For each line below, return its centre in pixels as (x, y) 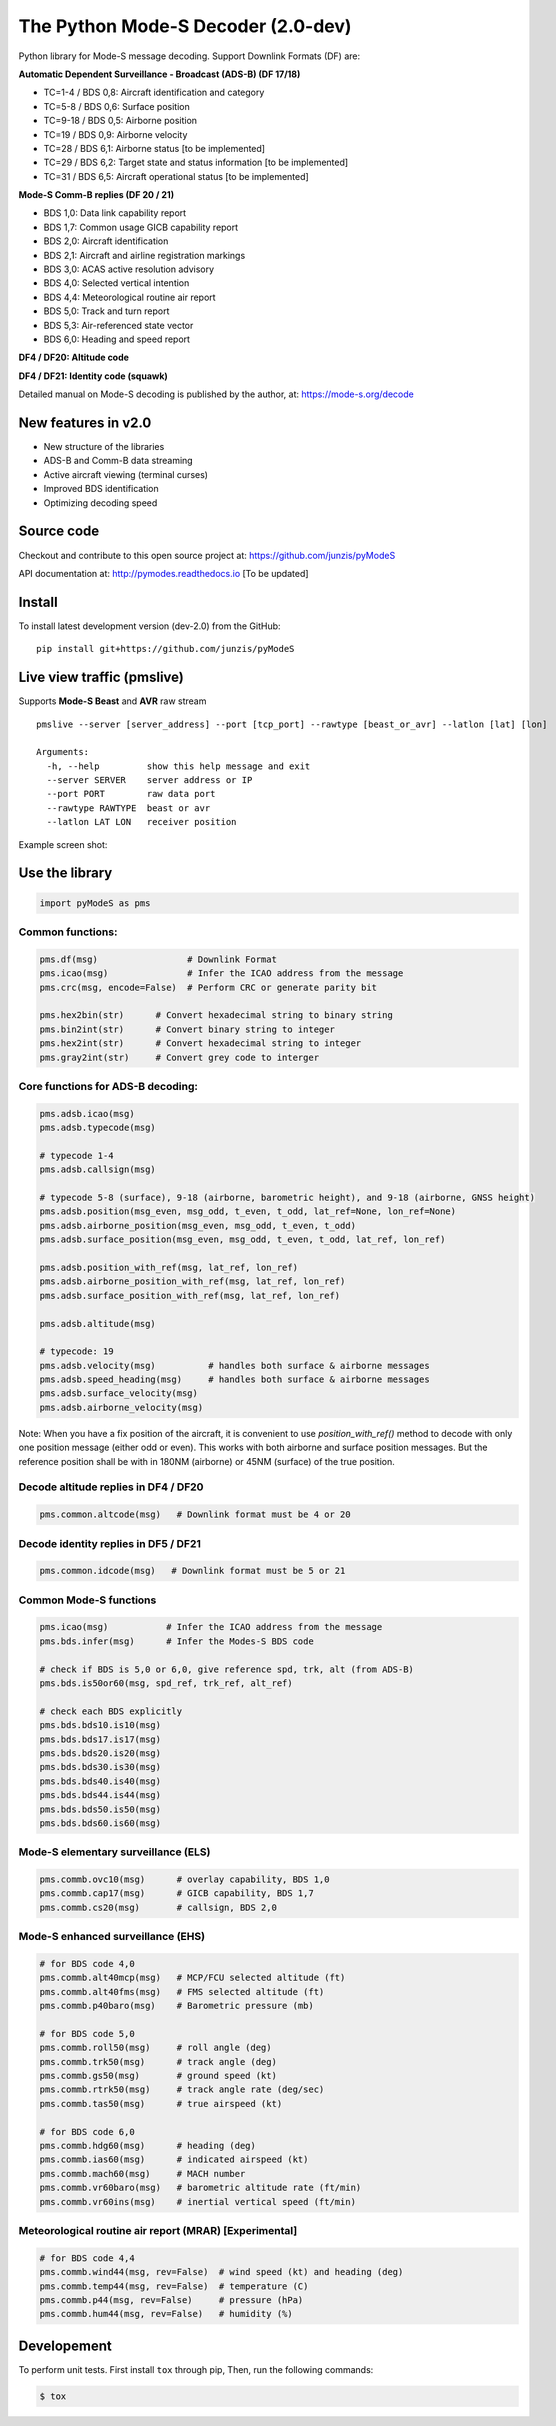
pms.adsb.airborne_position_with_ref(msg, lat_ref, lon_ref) (192, 1281)
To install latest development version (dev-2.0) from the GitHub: (149, 626)
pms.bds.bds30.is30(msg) (100, 1767)
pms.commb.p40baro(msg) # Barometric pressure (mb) (176, 2006)
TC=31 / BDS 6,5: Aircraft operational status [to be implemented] (176, 176)
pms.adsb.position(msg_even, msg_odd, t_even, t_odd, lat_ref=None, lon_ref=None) (248, 1211)
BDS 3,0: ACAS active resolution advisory (129, 269)
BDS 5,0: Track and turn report (106, 311)
